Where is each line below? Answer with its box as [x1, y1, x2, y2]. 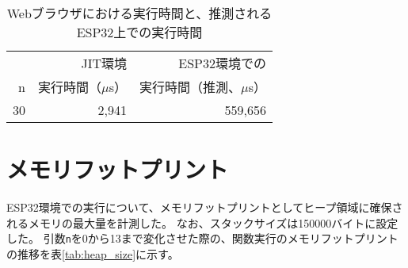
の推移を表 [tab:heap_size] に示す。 [6, 245, 179, 262]
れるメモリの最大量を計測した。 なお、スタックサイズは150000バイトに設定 [6, 214, 398, 231]
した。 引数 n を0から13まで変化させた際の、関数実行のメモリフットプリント [6, 230, 398, 247]
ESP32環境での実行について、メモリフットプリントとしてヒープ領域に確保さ [6, 199, 403, 216]
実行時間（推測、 [139, 78, 242, 96]
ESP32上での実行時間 [76, 23, 203, 41]
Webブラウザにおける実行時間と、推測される [6, 4, 273, 22]
